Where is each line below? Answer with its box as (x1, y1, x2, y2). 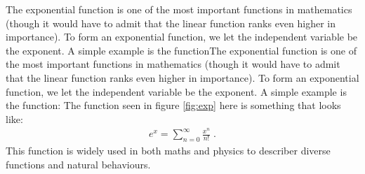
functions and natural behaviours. (6, 157, 151, 171)
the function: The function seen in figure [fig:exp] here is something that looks (6, 98, 341, 113)
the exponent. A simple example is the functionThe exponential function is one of (6, 43, 357, 57)
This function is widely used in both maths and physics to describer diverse (6, 143, 331, 158)
